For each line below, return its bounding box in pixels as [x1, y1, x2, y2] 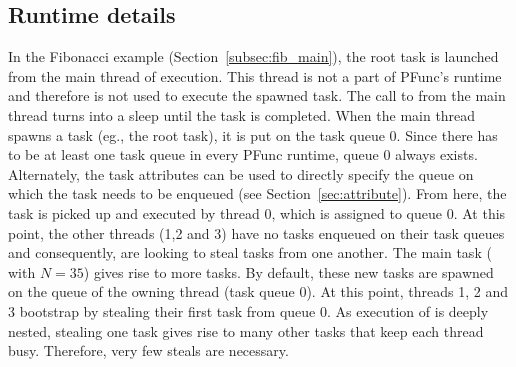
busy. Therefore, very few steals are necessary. [8, 340, 289, 361]
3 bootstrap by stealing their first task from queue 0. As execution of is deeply [8, 300, 489, 321]
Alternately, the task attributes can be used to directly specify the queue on [8, 163, 474, 184]
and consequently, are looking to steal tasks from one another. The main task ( [8, 242, 492, 263]
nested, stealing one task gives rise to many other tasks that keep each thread [8, 320, 484, 341]
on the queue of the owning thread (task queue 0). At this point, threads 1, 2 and [8, 281, 509, 302]
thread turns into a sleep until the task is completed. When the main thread [8, 104, 476, 125]
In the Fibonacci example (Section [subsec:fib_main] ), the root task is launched [8, 46, 499, 67]
